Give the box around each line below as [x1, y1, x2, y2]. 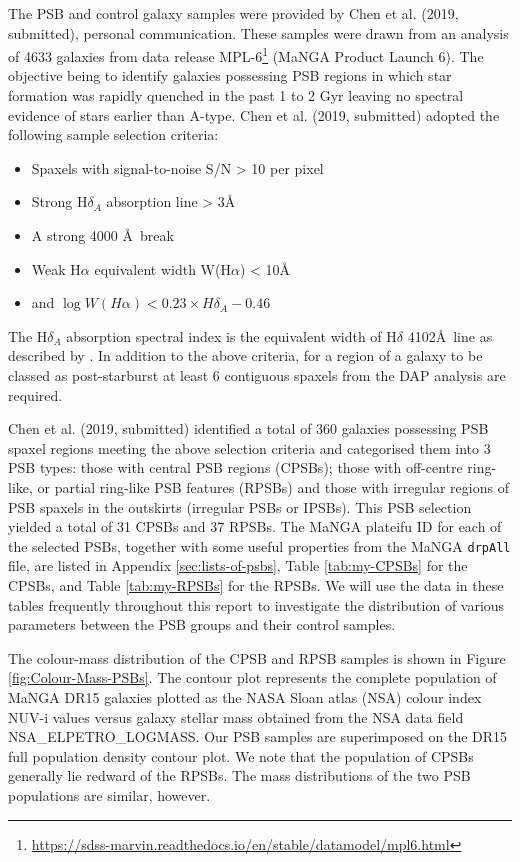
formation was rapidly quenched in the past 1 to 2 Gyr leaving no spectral [8, 85, 464, 106]
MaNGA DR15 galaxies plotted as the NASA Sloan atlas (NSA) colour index [8, 686, 482, 707]
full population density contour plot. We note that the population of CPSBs [8, 745, 474, 766]
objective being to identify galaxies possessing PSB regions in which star [8, 65, 452, 86]
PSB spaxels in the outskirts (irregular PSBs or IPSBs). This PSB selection [8, 496, 472, 517]
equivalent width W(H [94, 258, 231, 279]
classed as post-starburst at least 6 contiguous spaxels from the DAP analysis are [8, 364, 506, 385]
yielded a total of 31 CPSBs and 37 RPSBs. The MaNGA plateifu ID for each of [8, 516, 502, 537]
